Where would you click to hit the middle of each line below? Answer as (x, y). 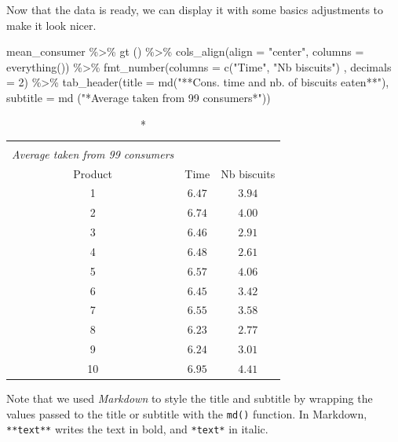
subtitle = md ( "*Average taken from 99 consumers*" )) (139, 97)
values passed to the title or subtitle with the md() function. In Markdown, (187, 413)
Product (93, 173)
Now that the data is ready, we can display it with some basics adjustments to (195, 9)
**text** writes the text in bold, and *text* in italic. (137, 429)
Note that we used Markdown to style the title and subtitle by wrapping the (190, 398)
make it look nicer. (51, 25)
